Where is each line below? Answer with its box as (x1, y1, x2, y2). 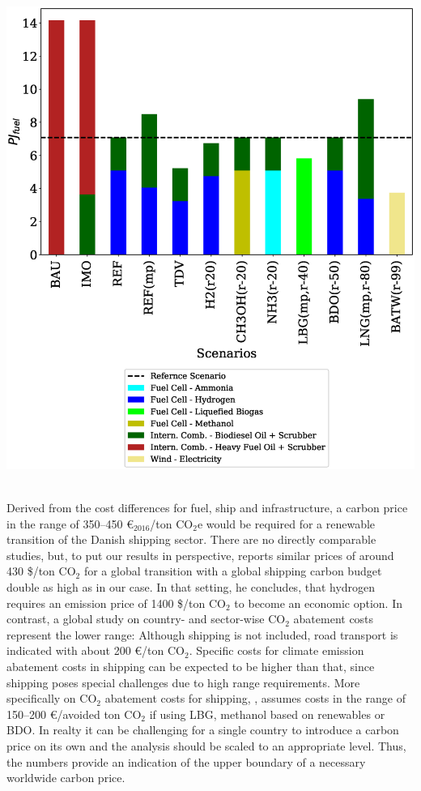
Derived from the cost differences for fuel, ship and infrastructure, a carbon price (6, 499, 408, 516)
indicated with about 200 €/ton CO (6, 642, 185, 659)
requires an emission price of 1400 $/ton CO (6, 594, 226, 611)
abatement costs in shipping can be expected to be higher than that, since (6, 658, 375, 675)
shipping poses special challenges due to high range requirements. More (6, 673, 360, 691)
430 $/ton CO (6, 562, 76, 579)
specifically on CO (6, 690, 97, 707)
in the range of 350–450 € (6, 515, 134, 532)
